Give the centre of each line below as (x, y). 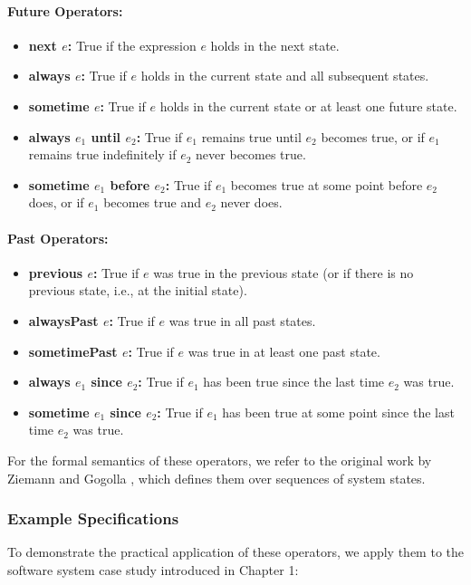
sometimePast (73, 351)
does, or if (56, 202)
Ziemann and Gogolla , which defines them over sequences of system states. (216, 478)
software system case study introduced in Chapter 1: (153, 569)
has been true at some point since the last (338, 412)
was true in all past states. (242, 320)
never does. (251, 202)
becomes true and (152, 202)
